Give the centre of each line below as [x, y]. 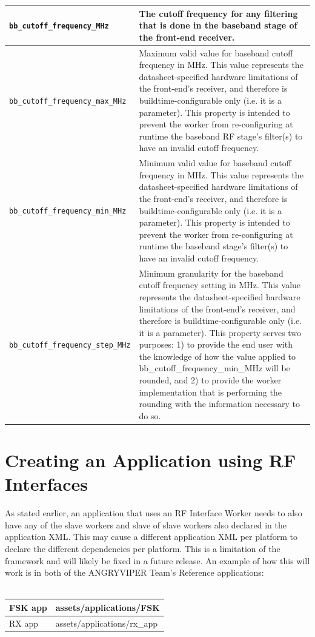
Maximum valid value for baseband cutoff [216, 52]
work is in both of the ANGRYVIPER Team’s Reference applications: [134, 572]
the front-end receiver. [187, 37]
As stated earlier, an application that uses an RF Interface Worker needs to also [154, 513]
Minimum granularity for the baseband [211, 273]
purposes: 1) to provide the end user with [216, 344]
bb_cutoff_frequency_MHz [59, 26]
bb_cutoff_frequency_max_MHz [68, 101]
